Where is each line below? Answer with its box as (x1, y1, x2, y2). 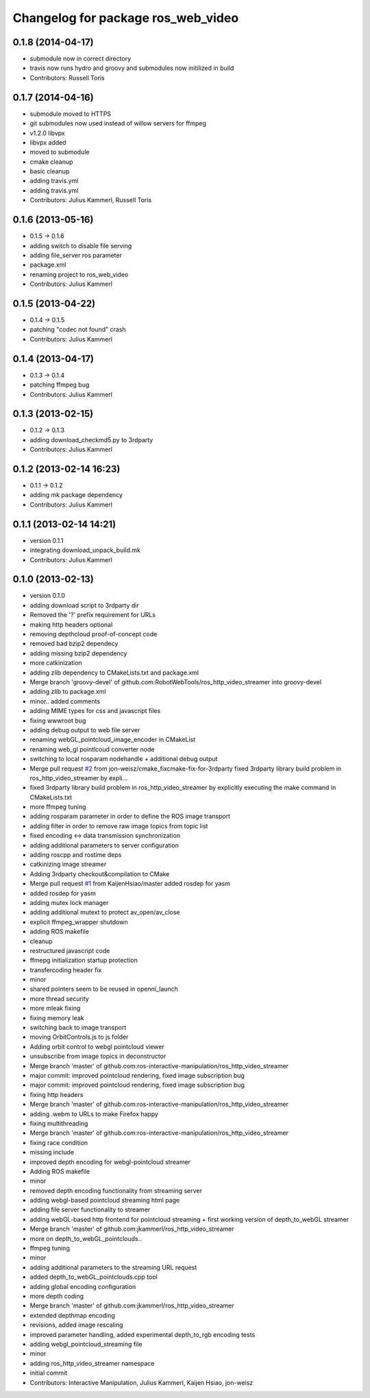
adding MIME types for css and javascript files (29, 707, 161, 715)
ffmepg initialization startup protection (29, 956, 138, 965)
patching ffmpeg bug (29, 381, 90, 389)
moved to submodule (29, 148, 90, 156)
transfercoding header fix (29, 965, 102, 974)
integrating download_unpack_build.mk (29, 546, 140, 555)
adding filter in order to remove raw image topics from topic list (29, 821, 208, 830)
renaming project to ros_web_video (29, 270, 129, 278)
